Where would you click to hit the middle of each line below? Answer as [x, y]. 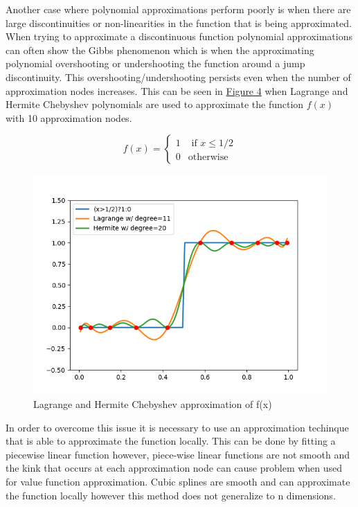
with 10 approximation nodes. [69, 117]
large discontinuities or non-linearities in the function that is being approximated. [179, 23]
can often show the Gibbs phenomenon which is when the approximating [160, 50]
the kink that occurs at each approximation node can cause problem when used [174, 468]
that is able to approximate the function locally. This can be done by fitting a [171, 441]
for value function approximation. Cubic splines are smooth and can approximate [178, 481]
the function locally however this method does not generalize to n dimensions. [171, 495]
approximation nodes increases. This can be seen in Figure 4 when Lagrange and [177, 90]
